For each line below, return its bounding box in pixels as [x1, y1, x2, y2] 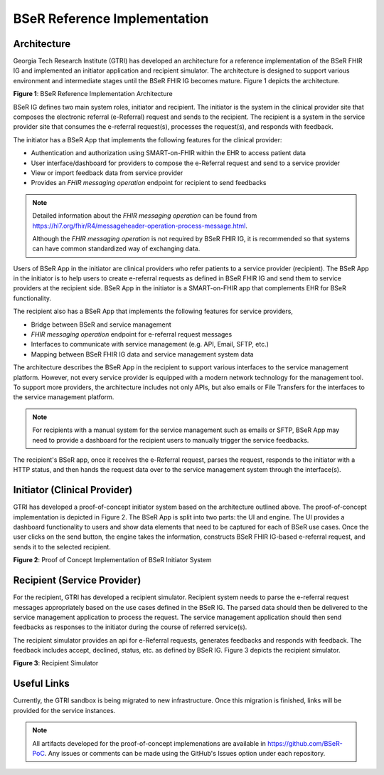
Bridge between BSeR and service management [31, 320, 172, 329]
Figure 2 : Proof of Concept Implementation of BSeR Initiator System [13, 556, 213, 564]
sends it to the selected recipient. [13, 542, 112, 551]
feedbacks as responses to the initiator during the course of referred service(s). [13, 623, 247, 631]
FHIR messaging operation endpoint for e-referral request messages [31, 330, 233, 339]
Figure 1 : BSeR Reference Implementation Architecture [13, 90, 174, 98]
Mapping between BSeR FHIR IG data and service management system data [31, 349, 254, 359]
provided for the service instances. [13, 706, 116, 715]
